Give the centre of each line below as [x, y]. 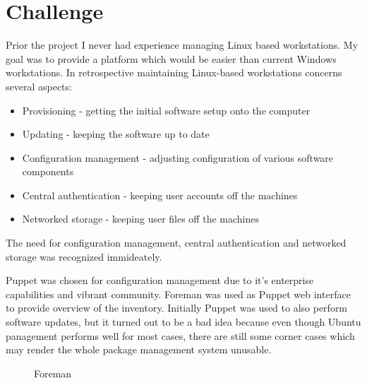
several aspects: [39, 86]
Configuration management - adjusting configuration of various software [178, 157]
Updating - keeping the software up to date [116, 134]
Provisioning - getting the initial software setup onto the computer [166, 110]
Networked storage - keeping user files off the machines [140, 219]
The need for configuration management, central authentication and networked [176, 243]
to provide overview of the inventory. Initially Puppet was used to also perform [177, 308]
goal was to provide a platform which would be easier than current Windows [171, 58]
